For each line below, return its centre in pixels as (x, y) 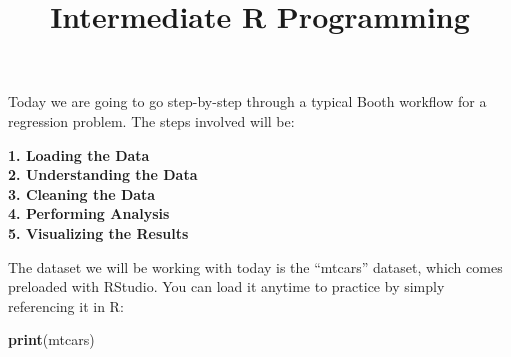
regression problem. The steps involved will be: (151, 120)
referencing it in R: (66, 305)
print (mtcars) (51, 339)
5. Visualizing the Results (98, 232)
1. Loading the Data (79, 154)
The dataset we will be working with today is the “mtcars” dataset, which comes (255, 266)
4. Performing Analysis (89, 213)
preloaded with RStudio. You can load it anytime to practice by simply (226, 286)
